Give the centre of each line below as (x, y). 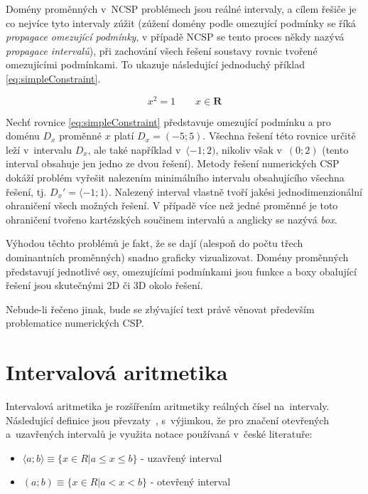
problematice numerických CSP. (75, 323)
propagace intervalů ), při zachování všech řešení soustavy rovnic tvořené (162, 50)
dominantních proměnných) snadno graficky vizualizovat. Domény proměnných (177, 257)
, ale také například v (134, 149)
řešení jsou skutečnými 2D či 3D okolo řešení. (104, 285)
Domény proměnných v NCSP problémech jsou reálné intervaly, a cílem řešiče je (181, 9)
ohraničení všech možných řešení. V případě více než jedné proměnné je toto (172, 205)
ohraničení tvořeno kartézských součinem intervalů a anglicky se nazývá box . (172, 219)
